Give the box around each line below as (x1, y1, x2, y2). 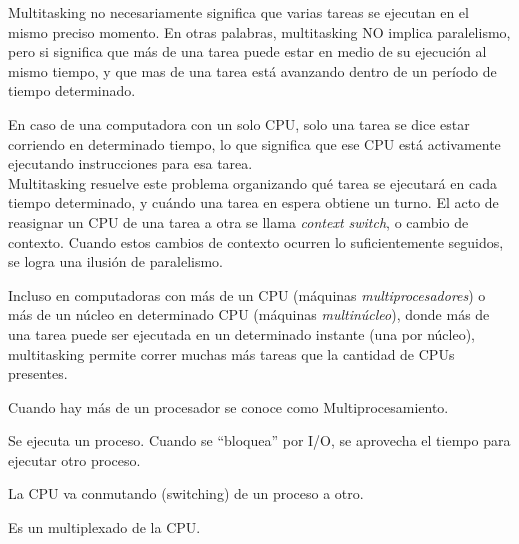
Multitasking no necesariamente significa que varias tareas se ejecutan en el (8, 2, 469, 22)
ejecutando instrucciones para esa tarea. (8, 153, 253, 174)
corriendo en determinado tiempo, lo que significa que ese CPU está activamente (8, 133, 501, 154)
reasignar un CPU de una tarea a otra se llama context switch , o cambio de (8, 211, 469, 232)
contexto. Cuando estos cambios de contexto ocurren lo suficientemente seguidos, (8, 231, 504, 252)
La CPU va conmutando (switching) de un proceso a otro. (8, 483, 364, 504)
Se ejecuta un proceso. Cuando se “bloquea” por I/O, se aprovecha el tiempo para (8, 430, 511, 451)
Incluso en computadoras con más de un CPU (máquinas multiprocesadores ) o (8, 284, 486, 305)
